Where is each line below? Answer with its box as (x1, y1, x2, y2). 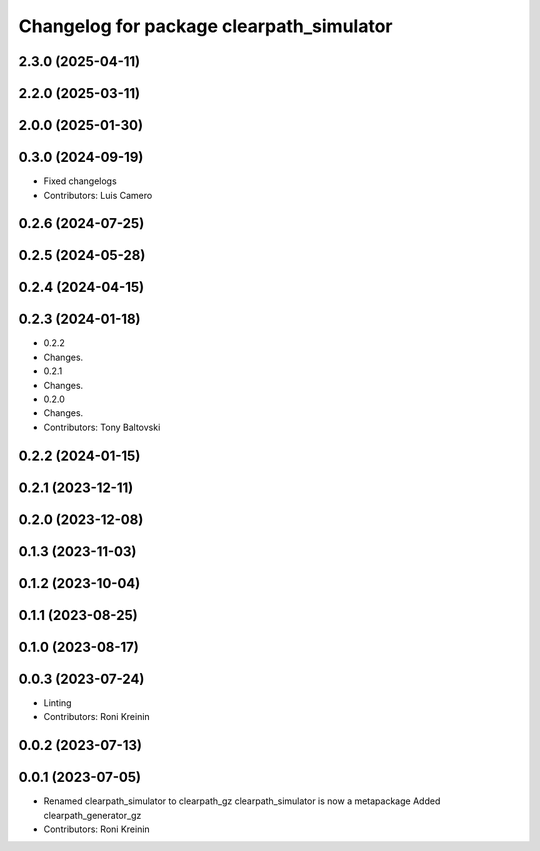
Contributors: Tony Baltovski (43, 421, 161, 433)
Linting (43, 696, 72, 709)
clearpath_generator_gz (43, 809, 142, 821)
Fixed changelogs (43, 175, 117, 187)
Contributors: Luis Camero (43, 189, 153, 201)
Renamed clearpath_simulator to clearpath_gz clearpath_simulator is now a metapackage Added (43, 795, 441, 807)
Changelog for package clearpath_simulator (18, 15, 393, 37)
